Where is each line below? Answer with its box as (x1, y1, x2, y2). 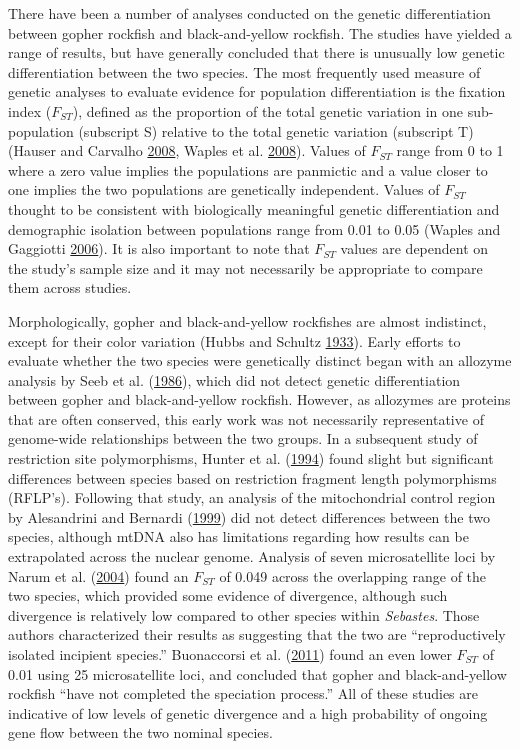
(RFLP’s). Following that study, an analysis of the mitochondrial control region (8, 487, 496, 508)
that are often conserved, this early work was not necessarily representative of (8, 408, 484, 429)
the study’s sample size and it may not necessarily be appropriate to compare (8, 257, 483, 278)
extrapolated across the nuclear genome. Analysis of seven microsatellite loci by (8, 546, 496, 567)
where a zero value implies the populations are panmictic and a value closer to (8, 159, 488, 180)
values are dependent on (340, 238, 489, 259)
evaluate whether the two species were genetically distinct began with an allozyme (8, 350, 512, 371)
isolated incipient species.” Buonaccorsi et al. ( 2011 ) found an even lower (8, 644, 452, 664)
